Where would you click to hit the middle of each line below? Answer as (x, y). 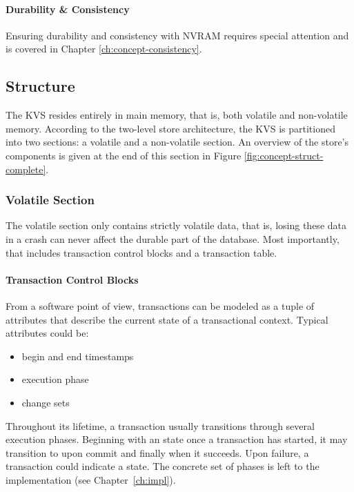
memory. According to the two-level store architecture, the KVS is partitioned (170, 128)
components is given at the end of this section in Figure (124, 155)
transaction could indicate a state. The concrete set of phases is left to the (163, 466)
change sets (46, 402)
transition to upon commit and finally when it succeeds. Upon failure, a (157, 452)
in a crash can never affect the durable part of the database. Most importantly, (173, 238)
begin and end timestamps (78, 356)
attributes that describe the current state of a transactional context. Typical (167, 319)
